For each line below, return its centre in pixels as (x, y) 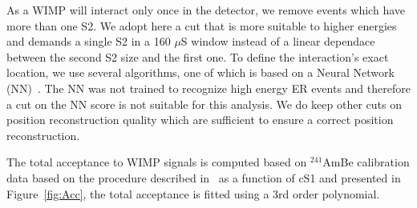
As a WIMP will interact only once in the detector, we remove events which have (206, 10)
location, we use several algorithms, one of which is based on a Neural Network (200, 72)
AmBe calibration (366, 162)
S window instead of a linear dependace (278, 41)
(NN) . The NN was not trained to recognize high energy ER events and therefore (208, 88)
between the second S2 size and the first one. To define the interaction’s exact (198, 56)
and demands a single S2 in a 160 (89, 41)
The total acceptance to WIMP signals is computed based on (157, 162)
